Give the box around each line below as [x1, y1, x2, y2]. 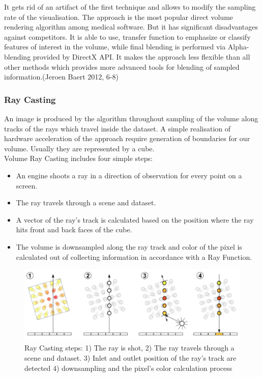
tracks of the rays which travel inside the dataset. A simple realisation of [4, 123, 231, 133]
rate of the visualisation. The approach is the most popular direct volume [4, 11, 234, 22]
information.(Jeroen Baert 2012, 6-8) [4, 71, 119, 82]
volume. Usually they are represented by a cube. [4, 143, 155, 153]
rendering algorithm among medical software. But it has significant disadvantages [4, 21, 258, 32]
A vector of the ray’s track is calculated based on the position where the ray [16, 214, 254, 225]
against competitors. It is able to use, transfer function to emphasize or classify [4, 31, 251, 42]
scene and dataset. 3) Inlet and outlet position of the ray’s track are [24, 353, 237, 363]
